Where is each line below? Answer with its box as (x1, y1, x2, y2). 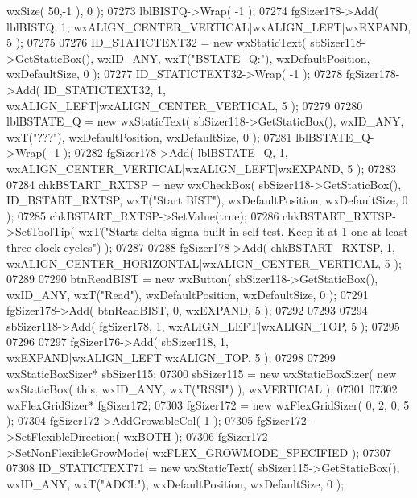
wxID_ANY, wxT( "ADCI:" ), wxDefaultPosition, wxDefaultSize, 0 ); (6, 475, 345, 492)
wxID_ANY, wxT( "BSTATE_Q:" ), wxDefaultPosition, (97, 49, 370, 66)
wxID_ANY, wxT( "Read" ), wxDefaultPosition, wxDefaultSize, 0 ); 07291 (6, 286, 369, 303)
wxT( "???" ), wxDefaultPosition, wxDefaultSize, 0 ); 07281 (6, 128, 292, 145)
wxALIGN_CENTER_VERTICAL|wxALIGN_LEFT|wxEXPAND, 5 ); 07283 (6, 159, 397, 176)
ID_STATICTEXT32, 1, (43, 80, 166, 97)
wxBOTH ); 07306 (123, 428, 215, 445)
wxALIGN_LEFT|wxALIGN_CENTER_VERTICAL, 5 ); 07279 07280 (6, 97, 363, 113)
